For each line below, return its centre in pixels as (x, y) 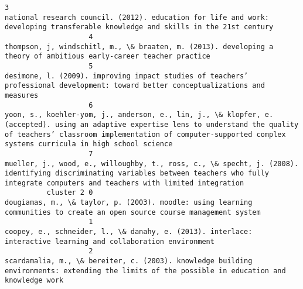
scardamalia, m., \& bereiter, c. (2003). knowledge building (129, 261)
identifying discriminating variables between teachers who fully (137, 173)
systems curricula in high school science (89, 144)
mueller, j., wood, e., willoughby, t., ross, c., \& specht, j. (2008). (152, 164)
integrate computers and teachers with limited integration (125, 183)
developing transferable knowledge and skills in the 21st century (139, 27)
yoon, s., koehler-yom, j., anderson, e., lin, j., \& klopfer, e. (139, 115)
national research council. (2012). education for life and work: (137, 17)
